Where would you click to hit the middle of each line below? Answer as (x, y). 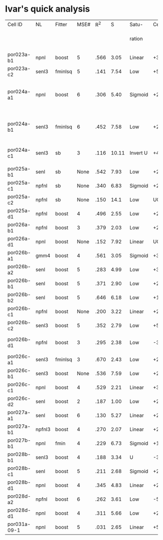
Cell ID (15, 24)
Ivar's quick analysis (48, 9)
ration (136, 39)
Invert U (139, 153)
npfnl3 (43, 430)
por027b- (19, 440)
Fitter (61, 24)
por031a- (19, 524)
